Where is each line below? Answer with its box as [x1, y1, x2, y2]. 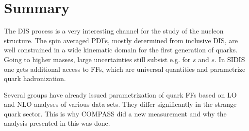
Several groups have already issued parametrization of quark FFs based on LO [4, 89, 237, 99]
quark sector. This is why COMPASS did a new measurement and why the [4, 108, 227, 118]
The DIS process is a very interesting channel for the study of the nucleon [4, 26, 224, 36]
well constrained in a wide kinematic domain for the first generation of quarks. [4, 45, 238, 55]
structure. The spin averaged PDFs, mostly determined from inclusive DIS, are [4, 35, 238, 45]
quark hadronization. [4, 73, 66, 83]
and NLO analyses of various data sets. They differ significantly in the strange [4, 99, 237, 109]
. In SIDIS [215, 54, 245, 64]
